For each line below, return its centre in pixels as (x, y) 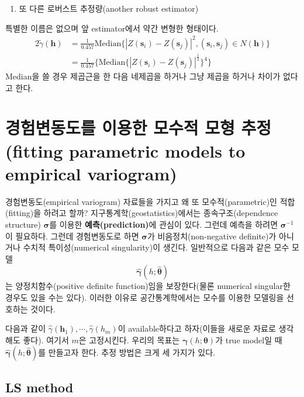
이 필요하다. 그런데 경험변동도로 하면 (72, 236)
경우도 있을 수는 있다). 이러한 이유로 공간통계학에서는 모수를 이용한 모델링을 (145, 297)
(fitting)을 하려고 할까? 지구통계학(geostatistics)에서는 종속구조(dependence (142, 213)
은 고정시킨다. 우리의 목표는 (129, 339)
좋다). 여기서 (46, 339)
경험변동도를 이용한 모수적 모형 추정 (139, 128)
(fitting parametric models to (125, 150)
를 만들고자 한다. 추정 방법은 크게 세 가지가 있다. (127, 352)
